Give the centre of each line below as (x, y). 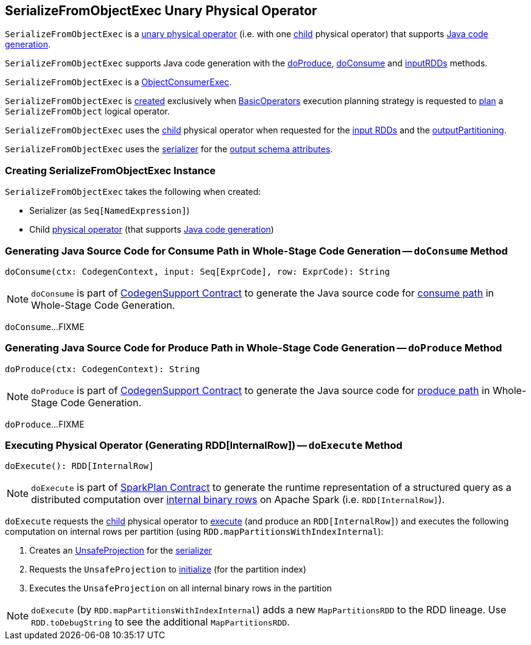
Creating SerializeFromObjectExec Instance (111, 170)
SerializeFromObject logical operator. (87, 111)
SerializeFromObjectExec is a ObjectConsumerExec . (118, 82)
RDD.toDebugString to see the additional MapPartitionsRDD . (160, 622)
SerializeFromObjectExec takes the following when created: (133, 192)
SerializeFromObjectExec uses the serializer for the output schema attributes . (169, 149)
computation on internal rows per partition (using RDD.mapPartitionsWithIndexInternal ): (194, 532)
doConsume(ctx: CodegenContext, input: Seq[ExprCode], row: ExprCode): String (198, 271)
